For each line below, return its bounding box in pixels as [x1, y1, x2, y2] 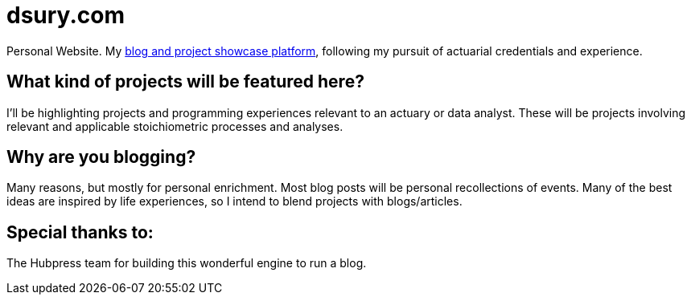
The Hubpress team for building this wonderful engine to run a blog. [6, 256, 367, 270]
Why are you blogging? [6, 147, 196, 168]
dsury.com [6, 2, 125, 29]
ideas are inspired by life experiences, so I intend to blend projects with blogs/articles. [6, 194, 463, 209]
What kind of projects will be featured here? [6, 71, 364, 92]
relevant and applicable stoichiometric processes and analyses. [6, 119, 343, 133]
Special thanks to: [6, 222, 154, 242]
